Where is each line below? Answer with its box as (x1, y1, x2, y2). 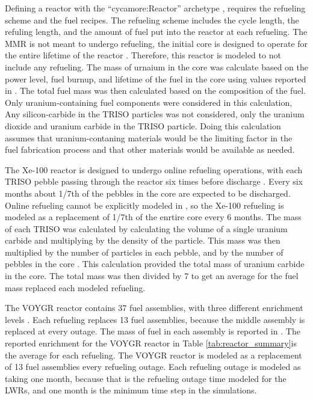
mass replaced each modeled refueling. (5, 281, 146, 294)
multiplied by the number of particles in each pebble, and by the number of (5, 245, 284, 258)
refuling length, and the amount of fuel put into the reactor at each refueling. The (5, 25, 308, 38)
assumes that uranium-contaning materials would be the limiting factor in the (5, 131, 293, 144)
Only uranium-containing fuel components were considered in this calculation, (5, 96, 293, 108)
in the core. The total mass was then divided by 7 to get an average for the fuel (5, 269, 299, 282)
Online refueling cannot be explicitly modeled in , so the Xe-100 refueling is (5, 198, 284, 211)
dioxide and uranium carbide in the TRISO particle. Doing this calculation (5, 119, 281, 132)
